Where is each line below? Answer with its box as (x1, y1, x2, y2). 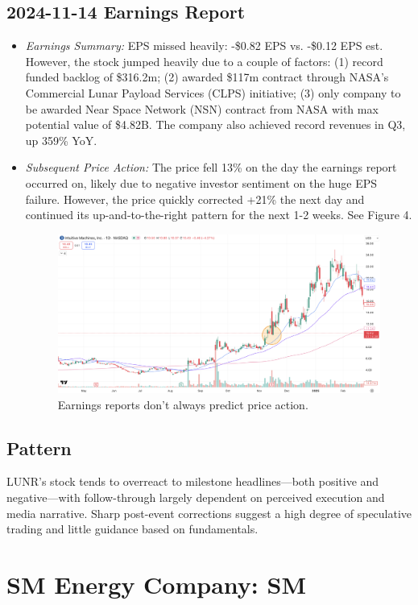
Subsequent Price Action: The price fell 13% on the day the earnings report (25, 159, 397, 176)
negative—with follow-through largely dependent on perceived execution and (6, 489, 385, 506)
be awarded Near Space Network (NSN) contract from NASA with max (25, 100, 379, 117)
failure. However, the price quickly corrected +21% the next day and (25, 190, 365, 207)
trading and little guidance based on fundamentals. (6, 520, 259, 537)
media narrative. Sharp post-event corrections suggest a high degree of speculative (6, 504, 412, 521)
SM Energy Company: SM (6, 568, 306, 601)
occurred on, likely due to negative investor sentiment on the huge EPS (25, 174, 378, 191)
